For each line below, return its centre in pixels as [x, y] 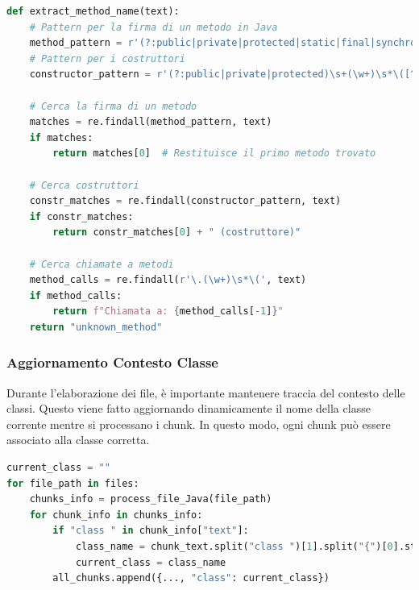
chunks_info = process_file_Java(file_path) [151, 499]
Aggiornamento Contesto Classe [112, 362]
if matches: [61, 137]
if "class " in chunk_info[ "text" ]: [151, 531]
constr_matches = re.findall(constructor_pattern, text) [185, 201]
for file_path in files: [73, 483]
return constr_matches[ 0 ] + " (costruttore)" [177, 233]
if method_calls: [76, 295]
